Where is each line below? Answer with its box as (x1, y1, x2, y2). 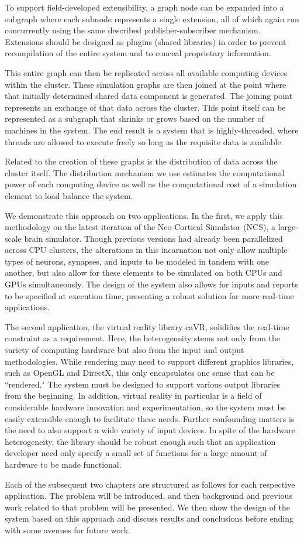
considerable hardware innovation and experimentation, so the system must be (5, 401, 286, 413)
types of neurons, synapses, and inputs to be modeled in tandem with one (5, 255, 270, 267)
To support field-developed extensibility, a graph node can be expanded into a (5, 1, 284, 13)
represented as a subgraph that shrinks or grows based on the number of (5, 112, 264, 125)
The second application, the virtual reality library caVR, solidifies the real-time (5, 320, 289, 333)
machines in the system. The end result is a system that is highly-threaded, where (5, 124, 299, 136)
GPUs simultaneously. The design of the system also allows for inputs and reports (5, 278, 298, 290)
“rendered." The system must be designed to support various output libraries (5, 378, 281, 390)
